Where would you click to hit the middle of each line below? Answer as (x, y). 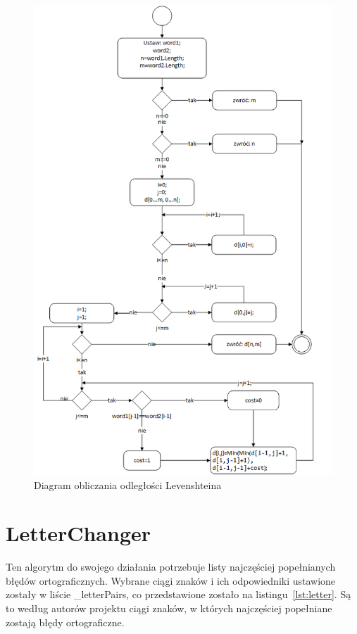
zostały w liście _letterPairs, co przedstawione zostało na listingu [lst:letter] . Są (178, 594)
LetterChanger (79, 533)
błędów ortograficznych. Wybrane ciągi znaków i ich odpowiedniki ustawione (171, 580)
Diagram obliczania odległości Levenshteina (128, 484)
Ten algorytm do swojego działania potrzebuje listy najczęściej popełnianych (171, 567)
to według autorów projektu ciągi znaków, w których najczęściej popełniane (169, 608)
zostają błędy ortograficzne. (65, 622)
